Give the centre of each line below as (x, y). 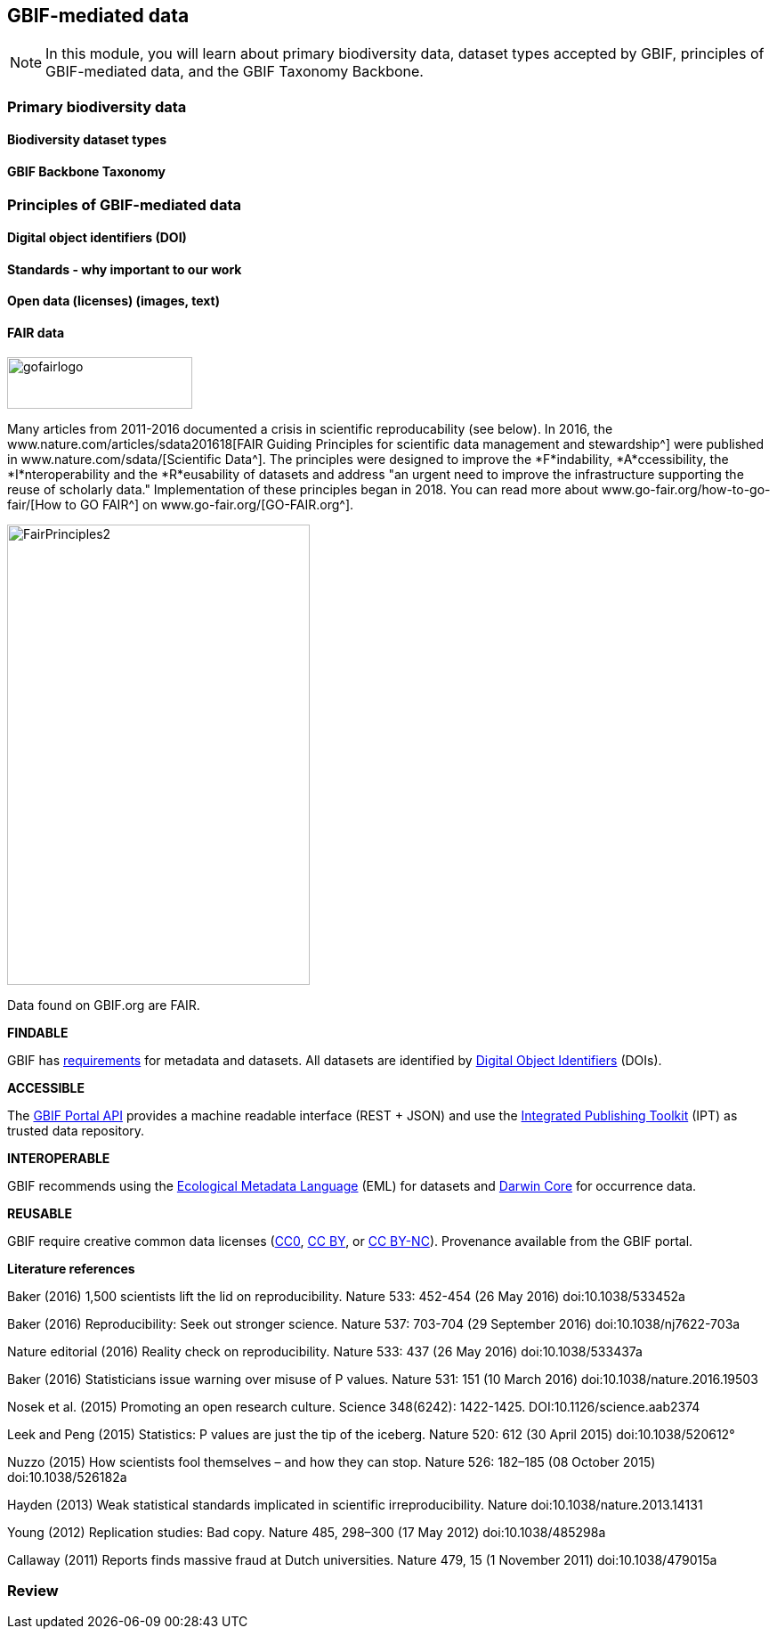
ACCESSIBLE (46, 1087)
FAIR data (36, 333)
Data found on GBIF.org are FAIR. (104, 1005)
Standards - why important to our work (125, 269)
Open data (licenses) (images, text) (113, 301)
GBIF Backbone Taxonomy (86, 172)
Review (33, 1591)
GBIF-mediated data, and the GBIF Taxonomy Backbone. (235, 72)
